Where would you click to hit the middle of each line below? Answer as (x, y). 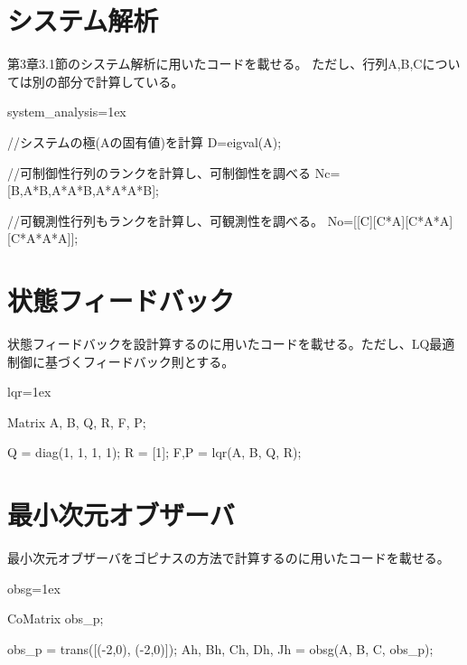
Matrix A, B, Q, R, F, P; (77, 421)
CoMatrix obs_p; (56, 618)
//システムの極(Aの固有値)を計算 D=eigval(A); (145, 141)
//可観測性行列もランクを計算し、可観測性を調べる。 (165, 220)
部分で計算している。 (121, 81)
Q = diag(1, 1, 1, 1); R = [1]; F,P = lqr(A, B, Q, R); (154, 452)
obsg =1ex (34, 588)
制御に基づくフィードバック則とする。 (121, 361)
